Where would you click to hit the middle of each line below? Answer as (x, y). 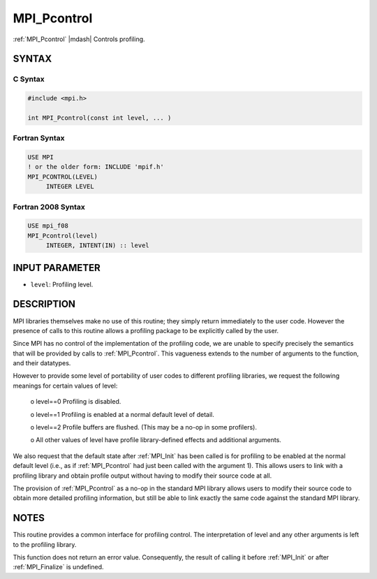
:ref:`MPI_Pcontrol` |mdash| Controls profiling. (79, 39)
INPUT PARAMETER (57, 268)
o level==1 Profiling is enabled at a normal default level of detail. (122, 414)
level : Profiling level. (62, 284)
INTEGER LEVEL (70, 186)
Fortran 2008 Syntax (49, 207)
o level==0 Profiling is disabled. (76, 402)
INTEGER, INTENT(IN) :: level (97, 245)
